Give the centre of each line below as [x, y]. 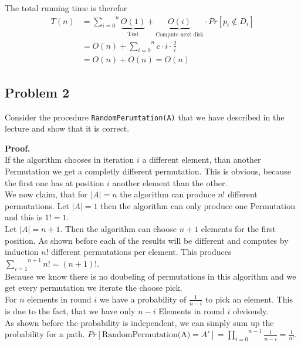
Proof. [18, 148]
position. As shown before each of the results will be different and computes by [147, 240]
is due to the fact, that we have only [70, 311]
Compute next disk [180, 34]
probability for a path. [45, 334]
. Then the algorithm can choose [118, 229]
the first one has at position [55, 182]
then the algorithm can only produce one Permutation [198, 205]
